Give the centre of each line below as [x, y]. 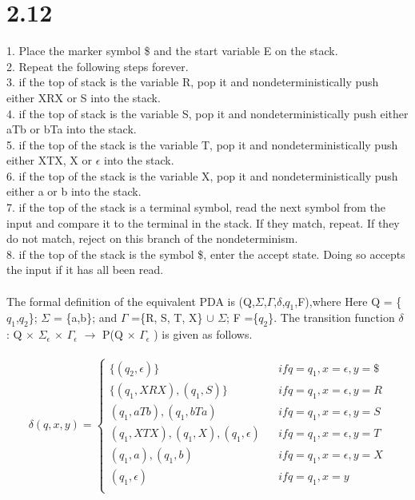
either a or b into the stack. [74, 191]
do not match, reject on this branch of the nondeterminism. [152, 238]
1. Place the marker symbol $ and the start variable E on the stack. [172, 51]
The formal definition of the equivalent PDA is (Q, [131, 301]
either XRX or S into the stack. [84, 97]
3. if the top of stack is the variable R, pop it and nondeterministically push [193, 82]
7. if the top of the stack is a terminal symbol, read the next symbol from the [196, 207]
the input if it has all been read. [85, 270]
